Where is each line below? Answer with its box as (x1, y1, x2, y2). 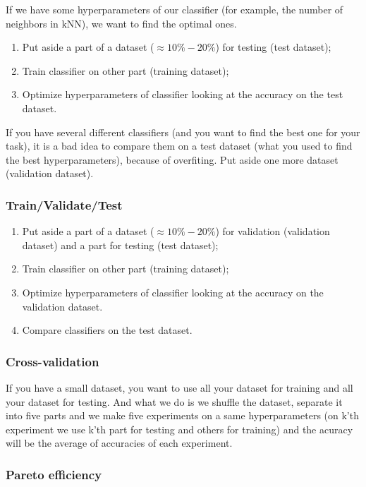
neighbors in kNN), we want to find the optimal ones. (6, 16, 237, 30)
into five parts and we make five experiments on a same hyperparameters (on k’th (6, 408, 359, 423)
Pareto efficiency (6, 465, 102, 483)
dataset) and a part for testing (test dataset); (22, 237, 219, 252)
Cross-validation (6, 352, 99, 370)
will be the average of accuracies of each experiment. (6, 435, 233, 450)
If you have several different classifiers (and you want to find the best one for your (6, 124, 360, 139)
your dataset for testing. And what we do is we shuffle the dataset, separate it (6, 394, 343, 409)
